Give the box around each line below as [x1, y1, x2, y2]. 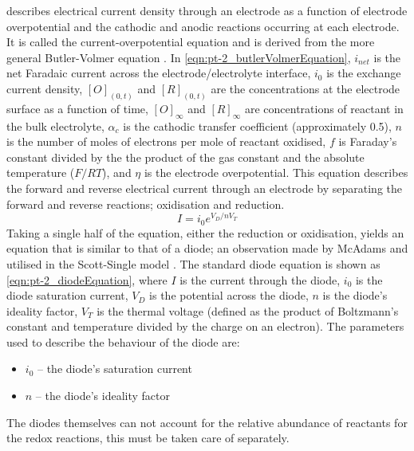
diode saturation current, [6, 287, 128, 304]
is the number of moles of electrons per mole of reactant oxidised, [6, 133, 326, 150]
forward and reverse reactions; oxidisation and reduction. [6, 195, 285, 212]
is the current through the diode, [179, 271, 341, 288]
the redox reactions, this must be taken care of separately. [6, 429, 290, 446]
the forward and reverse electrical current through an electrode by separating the [6, 180, 402, 196]
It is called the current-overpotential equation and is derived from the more [6, 33, 375, 50]
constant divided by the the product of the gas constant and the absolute [6, 148, 365, 165]
